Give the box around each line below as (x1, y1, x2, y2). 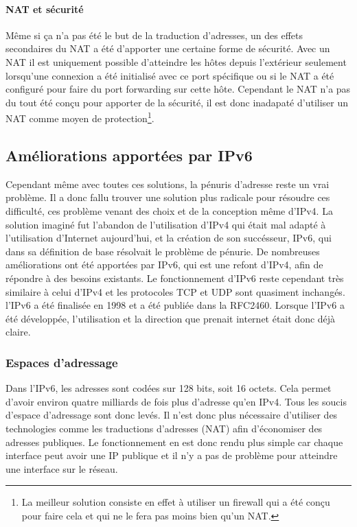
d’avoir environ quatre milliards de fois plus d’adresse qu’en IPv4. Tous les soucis (5, 394, 347, 408)
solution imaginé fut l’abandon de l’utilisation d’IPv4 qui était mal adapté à (5, 217, 326, 231)
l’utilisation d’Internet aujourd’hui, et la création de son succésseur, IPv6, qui (5, 231, 332, 245)
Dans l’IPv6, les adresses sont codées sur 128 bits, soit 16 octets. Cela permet (5, 381, 332, 395)
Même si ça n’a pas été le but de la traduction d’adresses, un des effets (5, 27, 303, 42)
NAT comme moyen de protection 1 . (5, 109, 154, 126)
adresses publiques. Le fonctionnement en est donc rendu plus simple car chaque (5, 434, 343, 449)
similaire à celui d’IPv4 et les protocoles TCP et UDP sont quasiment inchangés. (5, 284, 345, 298)
